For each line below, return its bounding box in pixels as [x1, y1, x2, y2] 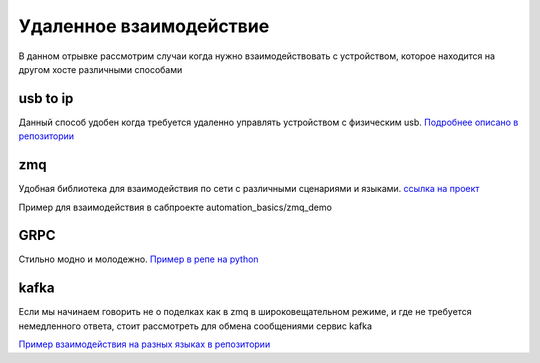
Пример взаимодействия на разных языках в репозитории [18, 338, 271, 350]
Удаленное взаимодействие [18, 15, 270, 37]
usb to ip [18, 90, 74, 107]
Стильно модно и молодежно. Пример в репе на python [18, 253, 259, 265]
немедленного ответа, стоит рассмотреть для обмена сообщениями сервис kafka [18, 320, 373, 332]
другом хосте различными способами [18, 63, 183, 75]
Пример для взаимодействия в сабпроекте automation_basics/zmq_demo [18, 201, 332, 213]
